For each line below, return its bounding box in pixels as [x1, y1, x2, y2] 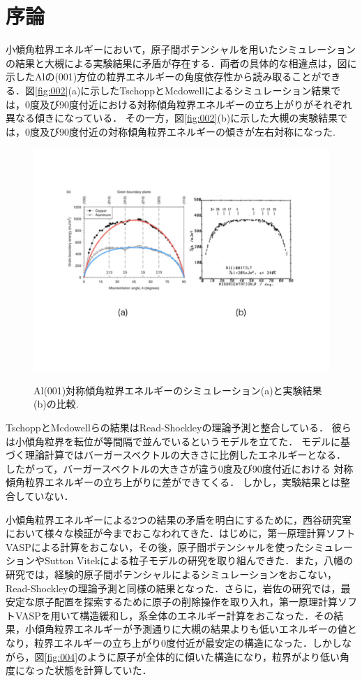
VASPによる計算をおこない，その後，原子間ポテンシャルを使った [6, 539, 305, 554]
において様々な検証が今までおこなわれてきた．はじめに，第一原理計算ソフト [6, 526, 356, 540]
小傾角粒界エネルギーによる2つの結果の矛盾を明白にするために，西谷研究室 [6, 512, 352, 526]
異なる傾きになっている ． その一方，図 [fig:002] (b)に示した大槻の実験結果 [6, 110, 338, 125]
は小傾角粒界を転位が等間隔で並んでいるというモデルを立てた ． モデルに [6, 433, 340, 448]
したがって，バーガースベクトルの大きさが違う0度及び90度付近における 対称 [6, 461, 354, 475]
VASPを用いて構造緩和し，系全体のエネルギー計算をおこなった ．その [15, 608, 334, 622]
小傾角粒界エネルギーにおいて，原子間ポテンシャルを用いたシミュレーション [6, 42, 356, 57]
